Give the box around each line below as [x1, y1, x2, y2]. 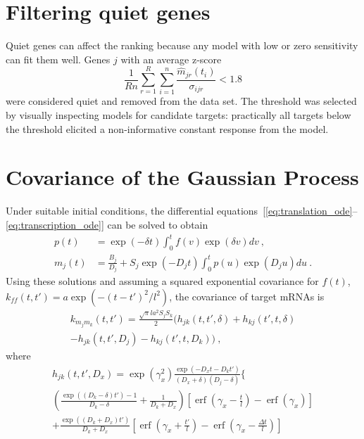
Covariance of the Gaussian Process [6, 163, 359, 191]
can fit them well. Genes [6, 51, 111, 66]
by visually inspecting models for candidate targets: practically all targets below [6, 108, 351, 122]
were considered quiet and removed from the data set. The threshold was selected [6, 94, 357, 108]
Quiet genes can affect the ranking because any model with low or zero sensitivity [6, 38, 358, 53]
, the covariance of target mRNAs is [169, 288, 325, 303]
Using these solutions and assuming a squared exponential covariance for [6, 274, 319, 288]
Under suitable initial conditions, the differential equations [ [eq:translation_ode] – [6, 203, 358, 218]
